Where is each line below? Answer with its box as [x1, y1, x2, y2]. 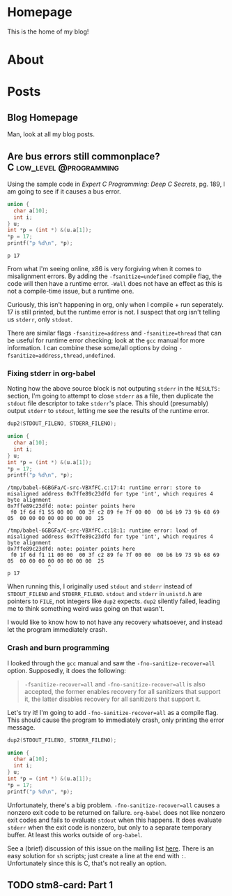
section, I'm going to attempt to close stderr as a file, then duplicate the [7, 392, 214, 400]
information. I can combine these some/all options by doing [7, 344, 178, 352]
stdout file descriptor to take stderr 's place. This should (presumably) [7, 399, 209, 407]
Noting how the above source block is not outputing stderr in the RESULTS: [7, 384, 221, 393]
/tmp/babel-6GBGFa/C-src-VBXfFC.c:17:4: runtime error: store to [7, 484, 201, 491]
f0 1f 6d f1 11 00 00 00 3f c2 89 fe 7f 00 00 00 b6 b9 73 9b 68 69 [10, 551, 219, 559]
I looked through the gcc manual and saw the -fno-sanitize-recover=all [7, 658, 215, 667]
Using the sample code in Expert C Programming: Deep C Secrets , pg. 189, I [7, 180, 225, 188]
